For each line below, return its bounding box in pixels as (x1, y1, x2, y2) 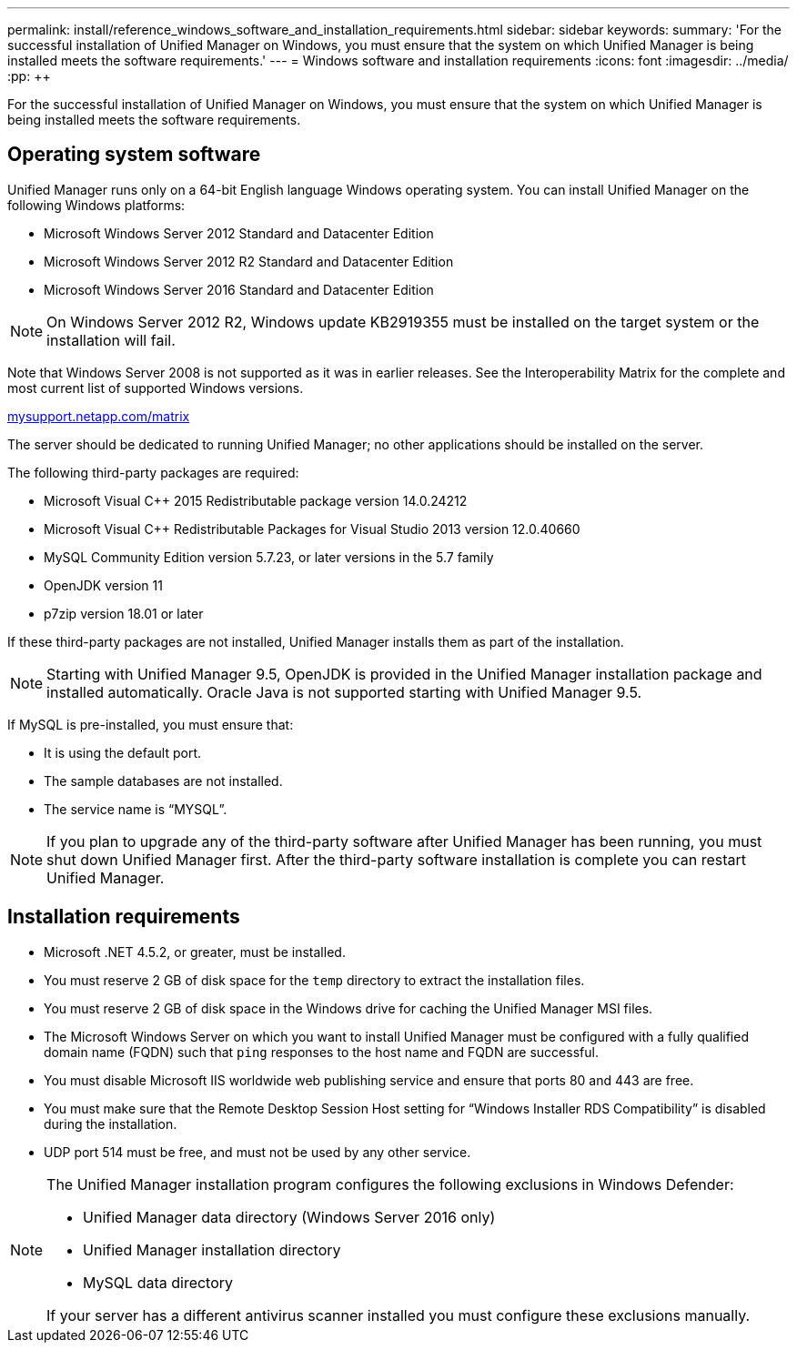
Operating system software (7, 143, 261, 166)
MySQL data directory (83, 1273, 234, 1292)
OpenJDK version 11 (44, 577, 163, 593)
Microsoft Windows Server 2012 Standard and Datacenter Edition (44, 225, 434, 241)
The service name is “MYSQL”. (44, 801, 227, 817)
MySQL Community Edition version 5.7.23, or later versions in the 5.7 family (44, 549, 494, 565)
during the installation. (44, 1115, 177, 1132)
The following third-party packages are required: (7, 464, 299, 480)
